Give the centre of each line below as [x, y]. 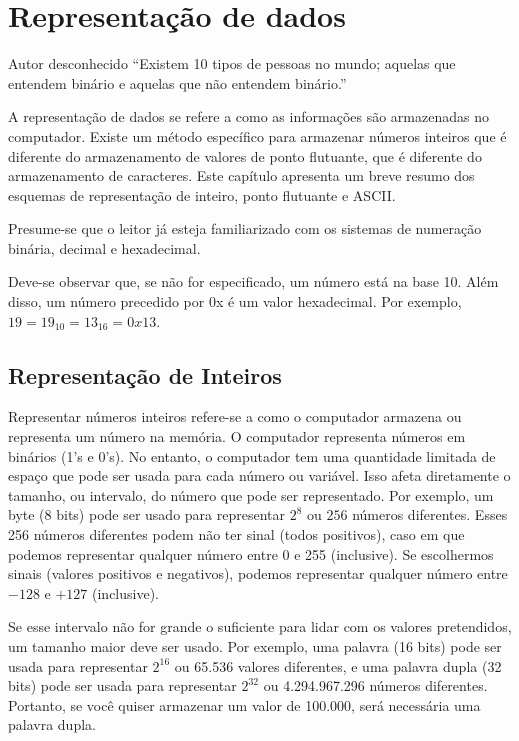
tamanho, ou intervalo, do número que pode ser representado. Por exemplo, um [251, 494]
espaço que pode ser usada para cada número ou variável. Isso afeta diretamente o [259, 475]
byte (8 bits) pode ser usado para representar [147, 514]
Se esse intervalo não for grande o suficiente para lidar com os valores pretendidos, [260, 626]
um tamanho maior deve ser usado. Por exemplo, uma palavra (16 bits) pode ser [255, 645]
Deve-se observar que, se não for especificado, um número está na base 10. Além [253, 281]
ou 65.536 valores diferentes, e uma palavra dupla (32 [338, 665]
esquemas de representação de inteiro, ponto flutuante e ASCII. [202, 194]
